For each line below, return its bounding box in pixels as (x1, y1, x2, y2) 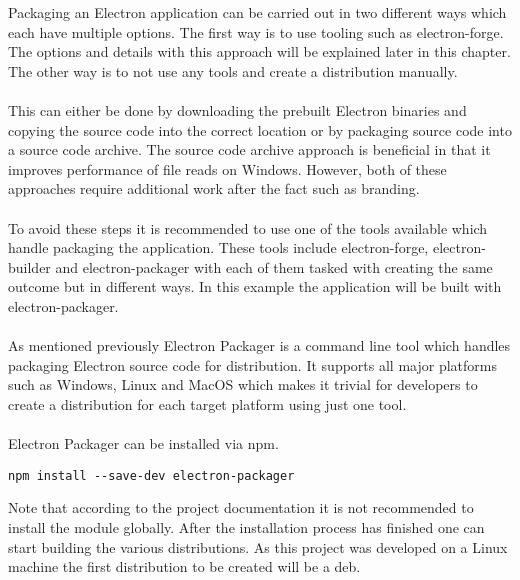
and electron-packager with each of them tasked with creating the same (55, 256, 493, 277)
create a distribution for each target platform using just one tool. (8, 393, 407, 414)
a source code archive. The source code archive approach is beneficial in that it (8, 139, 491, 160)
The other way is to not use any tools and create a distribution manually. (8, 60, 458, 81)
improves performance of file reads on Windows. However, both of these (8, 158, 447, 179)
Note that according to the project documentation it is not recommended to (8, 497, 474, 518)
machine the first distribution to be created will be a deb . (8, 556, 361, 577)
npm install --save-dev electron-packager (8, 468, 295, 483)
